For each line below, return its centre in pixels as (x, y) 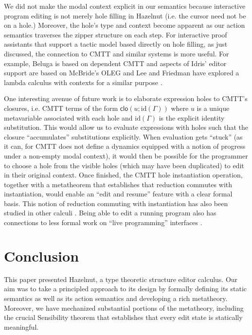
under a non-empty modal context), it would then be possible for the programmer (126, 155)
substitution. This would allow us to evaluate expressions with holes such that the (126, 127)
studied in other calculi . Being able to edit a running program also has (110, 213)
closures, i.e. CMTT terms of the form (61, 108)
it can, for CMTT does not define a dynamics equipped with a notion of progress (125, 146)
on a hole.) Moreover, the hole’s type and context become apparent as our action (125, 25)
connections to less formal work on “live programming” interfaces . (103, 222)
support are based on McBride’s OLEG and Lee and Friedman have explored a (122, 73)
